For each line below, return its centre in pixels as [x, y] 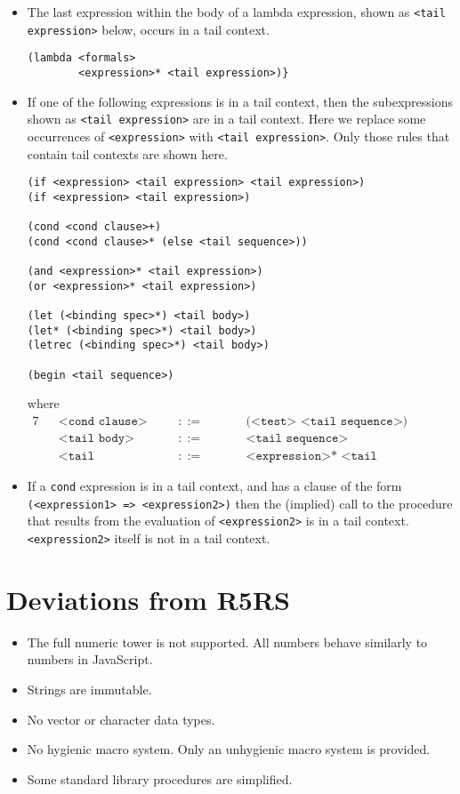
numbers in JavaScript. [90, 659]
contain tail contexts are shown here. [127, 153]
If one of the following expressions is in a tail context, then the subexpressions [240, 101]
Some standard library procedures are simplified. [160, 778]
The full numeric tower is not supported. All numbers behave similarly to [227, 642]
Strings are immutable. [89, 689]
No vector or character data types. [121, 719]
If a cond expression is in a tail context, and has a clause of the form [214, 485]
